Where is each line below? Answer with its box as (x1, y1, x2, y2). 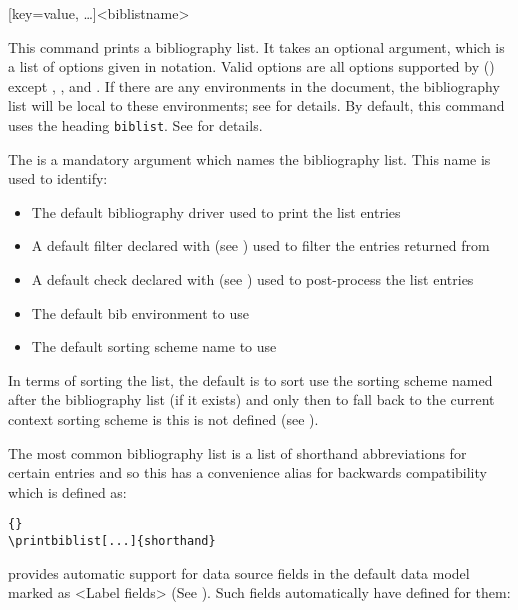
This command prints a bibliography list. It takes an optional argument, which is (8, 36, 505, 57)
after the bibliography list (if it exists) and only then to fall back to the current (8, 389, 495, 410)
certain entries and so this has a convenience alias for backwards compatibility (8, 462, 487, 483)
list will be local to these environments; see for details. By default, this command (8, 95, 505, 116)
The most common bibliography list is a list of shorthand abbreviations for (8, 442, 467, 463)
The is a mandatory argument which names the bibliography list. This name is (8, 148, 491, 169)
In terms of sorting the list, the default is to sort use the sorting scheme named (8, 369, 493, 390)
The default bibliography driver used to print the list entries (31, 201, 401, 222)
